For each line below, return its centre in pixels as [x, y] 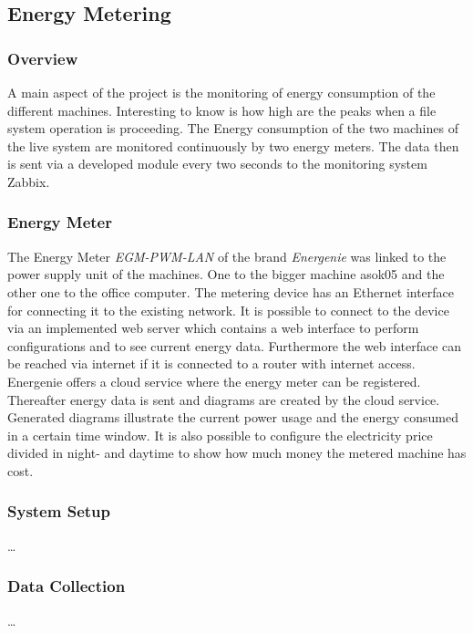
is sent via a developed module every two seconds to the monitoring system [217, 164]
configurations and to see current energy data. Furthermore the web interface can [235, 345]
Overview [43, 58]
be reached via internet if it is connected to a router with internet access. [211, 363]
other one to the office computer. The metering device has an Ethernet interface [231, 291]
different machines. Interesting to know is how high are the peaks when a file [222, 110]
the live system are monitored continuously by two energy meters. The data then [233, 145]
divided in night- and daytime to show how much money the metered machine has [237, 453]
